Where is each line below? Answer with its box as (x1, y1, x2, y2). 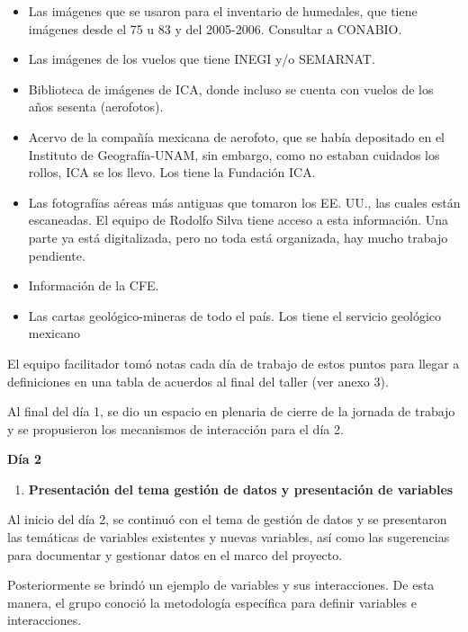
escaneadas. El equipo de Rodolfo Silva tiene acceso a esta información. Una (28, 210, 449, 229)
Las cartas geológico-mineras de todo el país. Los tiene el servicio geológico (28, 306, 442, 325)
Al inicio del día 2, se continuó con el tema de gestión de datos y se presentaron (7, 510, 447, 529)
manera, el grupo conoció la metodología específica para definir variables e (7, 592, 417, 611)
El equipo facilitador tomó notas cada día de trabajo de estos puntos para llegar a (7, 353, 460, 372)
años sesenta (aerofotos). (28, 97, 164, 116)
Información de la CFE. (28, 276, 159, 295)
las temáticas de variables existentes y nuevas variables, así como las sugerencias (7, 528, 450, 547)
